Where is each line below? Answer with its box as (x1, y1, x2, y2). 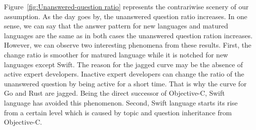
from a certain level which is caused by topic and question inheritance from (4, 107, 232, 117)
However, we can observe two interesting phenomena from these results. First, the (4, 40, 252, 50)
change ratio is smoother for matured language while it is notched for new (4, 49, 228, 59)
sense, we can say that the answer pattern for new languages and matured (4, 21, 228, 31)
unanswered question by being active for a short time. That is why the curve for (4, 78, 247, 88)
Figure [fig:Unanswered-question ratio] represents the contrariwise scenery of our (4, 1, 249, 11)
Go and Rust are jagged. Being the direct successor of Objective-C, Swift (4, 88, 225, 98)
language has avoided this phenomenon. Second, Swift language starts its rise (4, 97, 238, 107)
